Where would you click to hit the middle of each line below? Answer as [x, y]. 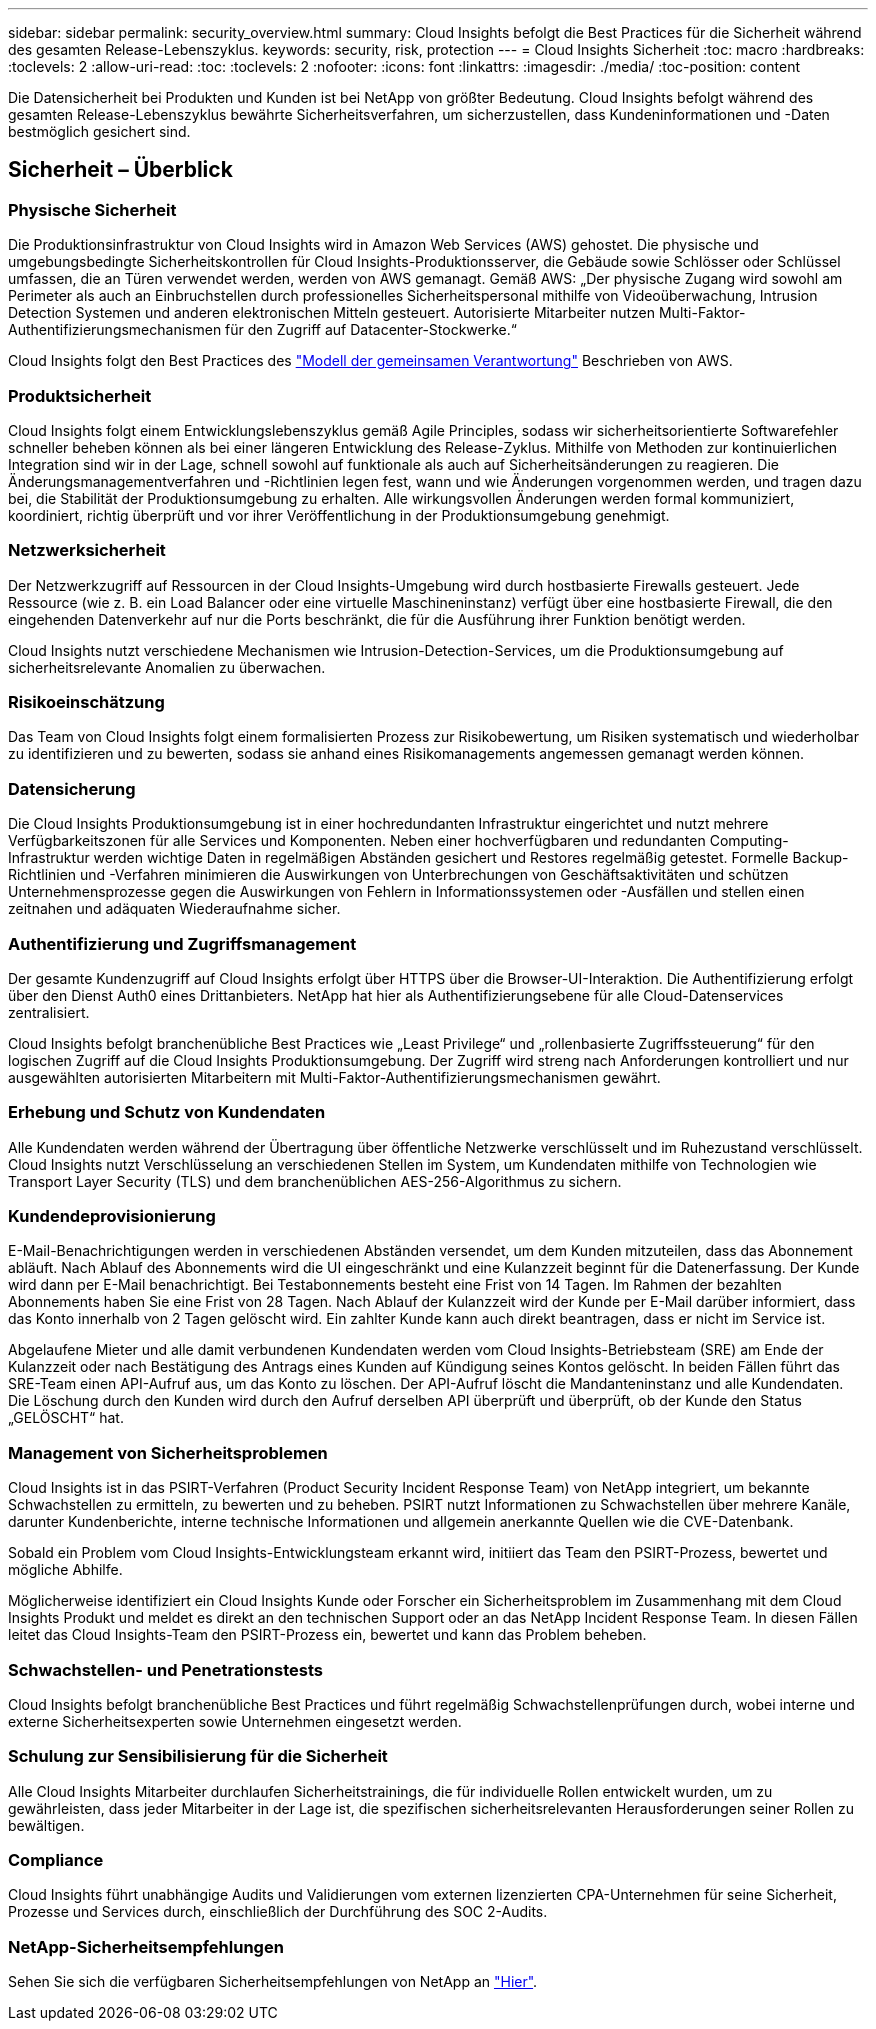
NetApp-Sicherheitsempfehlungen [146, 1946]
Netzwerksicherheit [87, 550]
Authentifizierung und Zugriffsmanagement [182, 943]
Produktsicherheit [80, 395]
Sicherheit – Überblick [120, 170]
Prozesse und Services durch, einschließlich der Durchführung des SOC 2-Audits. [278, 1912]
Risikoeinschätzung [86, 702]
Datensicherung [72, 788]
